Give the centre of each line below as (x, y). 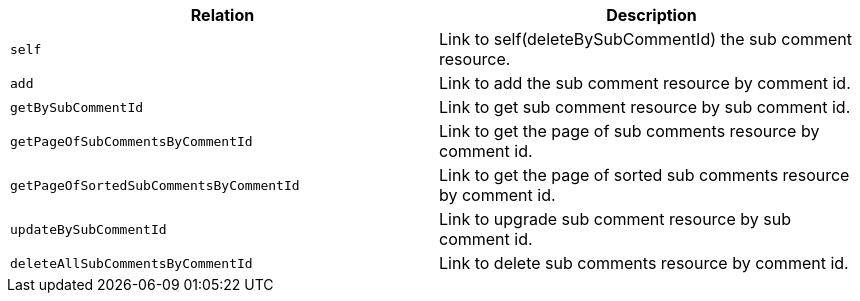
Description (651, 15)
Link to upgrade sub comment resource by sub (615, 219)
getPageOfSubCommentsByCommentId (131, 141)
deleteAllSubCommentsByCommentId (131, 263)
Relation (222, 15)
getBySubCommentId (77, 107)
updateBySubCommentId (88, 229)
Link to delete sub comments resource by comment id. (644, 263)
